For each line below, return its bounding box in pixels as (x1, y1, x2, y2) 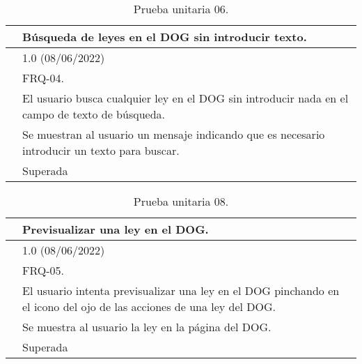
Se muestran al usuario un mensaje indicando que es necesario (22, 126, 325, 142)
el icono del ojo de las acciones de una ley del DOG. (22, 298, 276, 314)
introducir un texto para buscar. (22, 142, 180, 158)
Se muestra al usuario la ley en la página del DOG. (22, 319, 271, 335)
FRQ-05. (22, 262, 65, 278)
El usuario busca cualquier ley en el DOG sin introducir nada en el (22, 90, 349, 106)
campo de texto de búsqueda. (22, 106, 165, 122)
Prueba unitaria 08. (133, 193, 229, 209)
